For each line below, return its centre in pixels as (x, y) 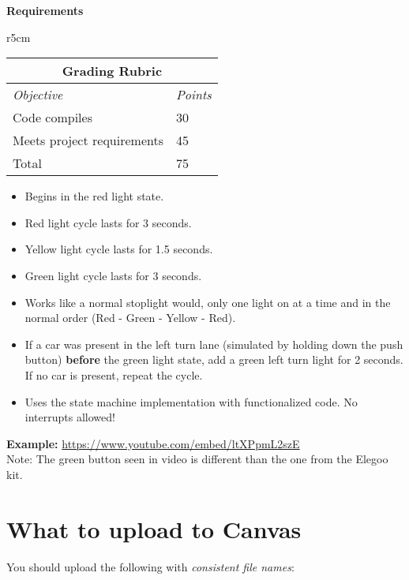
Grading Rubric (112, 71)
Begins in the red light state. (94, 196)
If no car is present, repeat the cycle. (114, 374)
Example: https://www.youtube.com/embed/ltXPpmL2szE (153, 443)
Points (193, 95)
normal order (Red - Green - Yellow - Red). (130, 318)
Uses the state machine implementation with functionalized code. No (191, 401)
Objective (38, 95)
